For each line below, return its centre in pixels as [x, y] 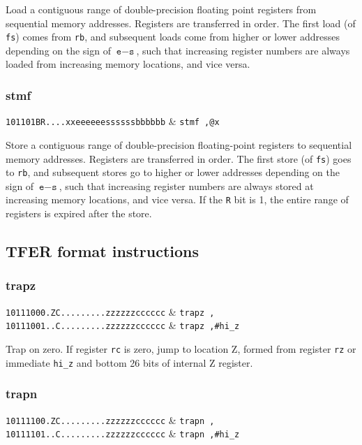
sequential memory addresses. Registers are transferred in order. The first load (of [181, 23]
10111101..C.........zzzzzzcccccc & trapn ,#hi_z [123, 433]
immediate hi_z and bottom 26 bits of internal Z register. [129, 362]
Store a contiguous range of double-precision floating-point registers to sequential [179, 144]
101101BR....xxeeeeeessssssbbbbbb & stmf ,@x [113, 121]
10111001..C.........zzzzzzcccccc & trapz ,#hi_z [123, 325]
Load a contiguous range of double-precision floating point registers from [161, 9]
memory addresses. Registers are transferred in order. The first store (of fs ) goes [179, 158]
